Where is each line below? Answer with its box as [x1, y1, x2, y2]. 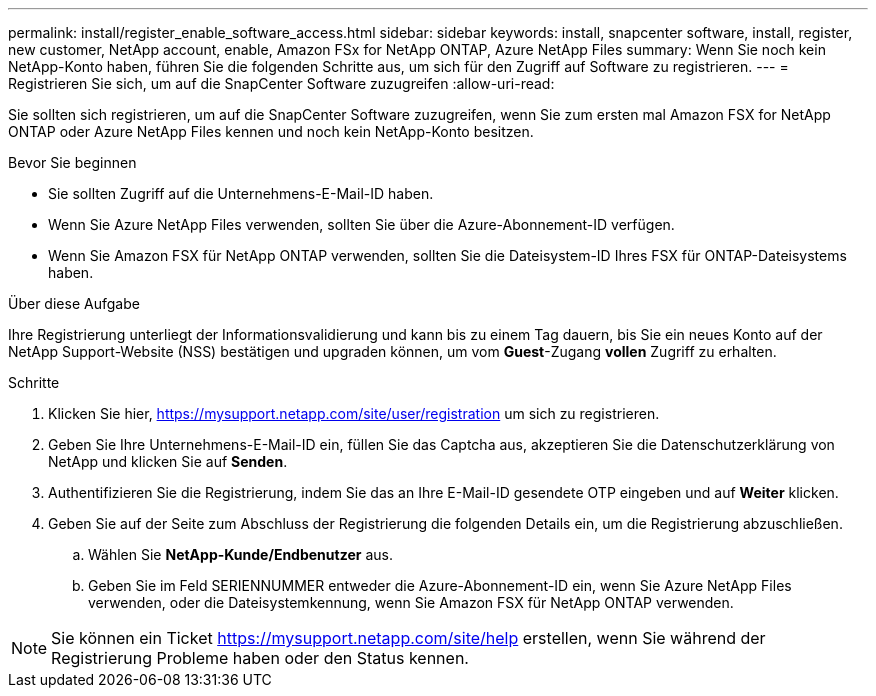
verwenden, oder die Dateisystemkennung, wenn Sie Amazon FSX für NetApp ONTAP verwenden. [88, 594, 734, 611]
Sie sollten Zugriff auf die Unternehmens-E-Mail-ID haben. [48, 185, 434, 202]
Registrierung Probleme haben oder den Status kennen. [51, 648, 469, 668]
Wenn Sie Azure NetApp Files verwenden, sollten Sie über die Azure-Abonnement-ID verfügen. [48, 216, 675, 233]
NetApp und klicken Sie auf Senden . [48, 453, 288, 470]
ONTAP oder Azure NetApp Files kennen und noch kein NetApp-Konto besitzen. [8, 123, 534, 140]
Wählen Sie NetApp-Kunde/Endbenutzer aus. [88, 546, 393, 563]
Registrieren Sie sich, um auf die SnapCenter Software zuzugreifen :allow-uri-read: [8, 75, 555, 92]
